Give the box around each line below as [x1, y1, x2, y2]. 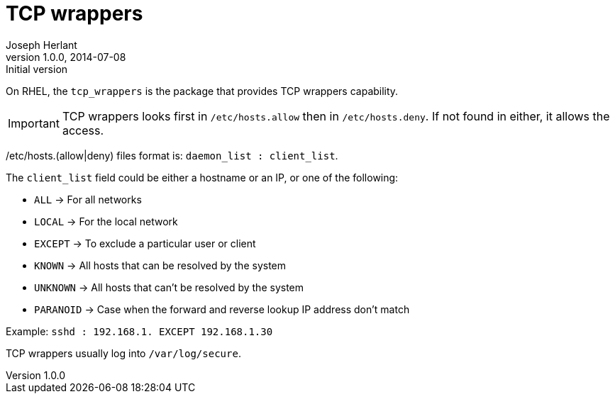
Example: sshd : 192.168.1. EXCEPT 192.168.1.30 [6, 325, 273, 337]
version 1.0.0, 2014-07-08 [6, 50, 126, 63]
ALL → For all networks [34, 193, 142, 206]
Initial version [6, 62, 68, 75]
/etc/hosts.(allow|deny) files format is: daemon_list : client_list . [6, 149, 338, 162]
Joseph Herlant [6, 38, 77, 51]
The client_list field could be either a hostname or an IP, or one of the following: [6, 171, 399, 184]
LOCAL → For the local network [34, 215, 178, 227]
